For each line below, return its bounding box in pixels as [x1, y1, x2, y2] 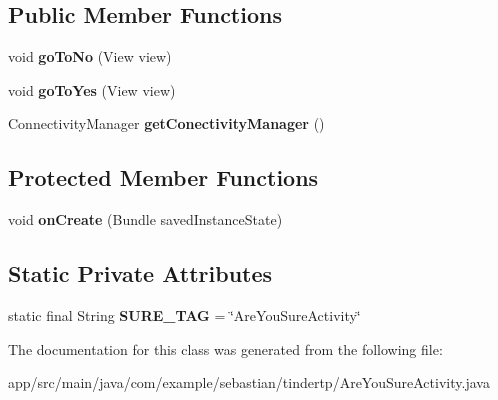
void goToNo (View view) [8, 46, 172, 67]
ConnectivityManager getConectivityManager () [8, 113, 325, 134]
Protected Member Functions [8, 162, 319, 193]
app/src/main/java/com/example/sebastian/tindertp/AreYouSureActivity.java [8, 372, 490, 393]
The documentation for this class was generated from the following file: [8, 338, 443, 359]
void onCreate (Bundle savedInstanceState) [8, 209, 283, 230]
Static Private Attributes [8, 258, 273, 289]
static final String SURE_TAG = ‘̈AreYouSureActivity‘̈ [8, 304, 361, 325]
